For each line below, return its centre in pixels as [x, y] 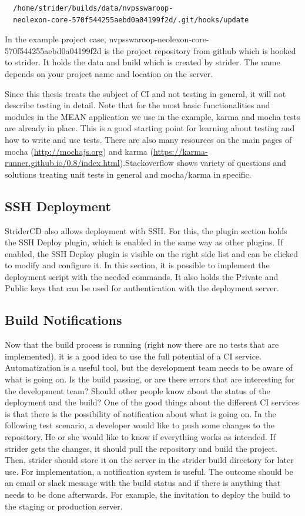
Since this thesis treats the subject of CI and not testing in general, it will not [145, 93]
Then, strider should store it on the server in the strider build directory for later [149, 460]
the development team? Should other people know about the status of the [138, 390]
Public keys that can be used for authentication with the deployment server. [142, 288]
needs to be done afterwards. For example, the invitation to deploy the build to [148, 494]
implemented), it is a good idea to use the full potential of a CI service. [133, 356]
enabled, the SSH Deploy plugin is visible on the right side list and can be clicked [152, 253]
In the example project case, [56, 39]
